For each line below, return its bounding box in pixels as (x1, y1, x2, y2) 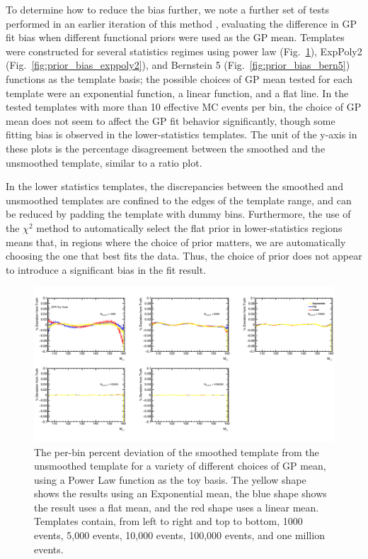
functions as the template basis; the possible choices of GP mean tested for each (6, 71, 353, 86)
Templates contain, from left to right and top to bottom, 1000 (34, 514, 303, 528)
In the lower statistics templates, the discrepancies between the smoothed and (6, 179, 343, 194)
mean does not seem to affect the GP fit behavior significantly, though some (6, 113, 335, 128)
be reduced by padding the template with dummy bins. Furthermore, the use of (6, 206, 351, 221)
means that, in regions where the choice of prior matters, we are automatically (6, 234, 346, 249)
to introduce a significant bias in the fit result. (6, 262, 207, 277)
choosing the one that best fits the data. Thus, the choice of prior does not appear (6, 248, 362, 263)
